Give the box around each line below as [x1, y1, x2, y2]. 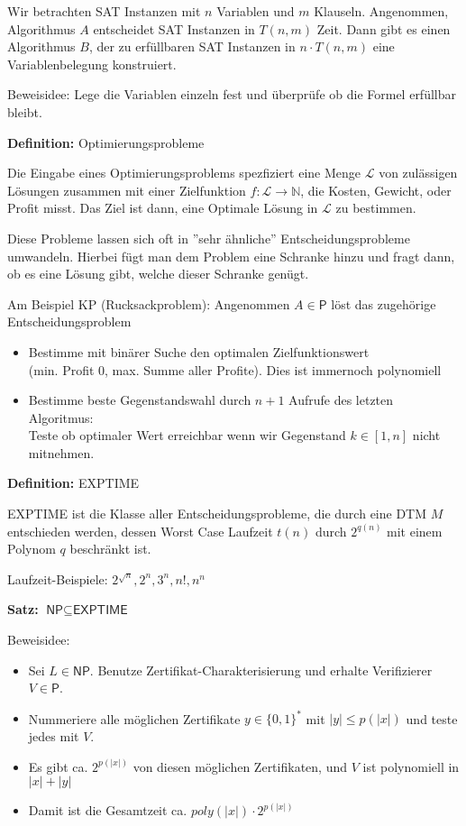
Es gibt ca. [28, 757, 88, 776]
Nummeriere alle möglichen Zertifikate [28, 709, 241, 728]
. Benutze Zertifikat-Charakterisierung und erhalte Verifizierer [89, 660, 433, 679]
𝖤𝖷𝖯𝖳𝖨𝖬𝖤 [72, 604, 128, 618]
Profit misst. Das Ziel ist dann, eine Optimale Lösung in [7, 198, 318, 217]
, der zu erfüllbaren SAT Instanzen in [88, 37, 296, 56]
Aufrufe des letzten [288, 390, 394, 409]
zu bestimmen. [335, 198, 416, 217]
